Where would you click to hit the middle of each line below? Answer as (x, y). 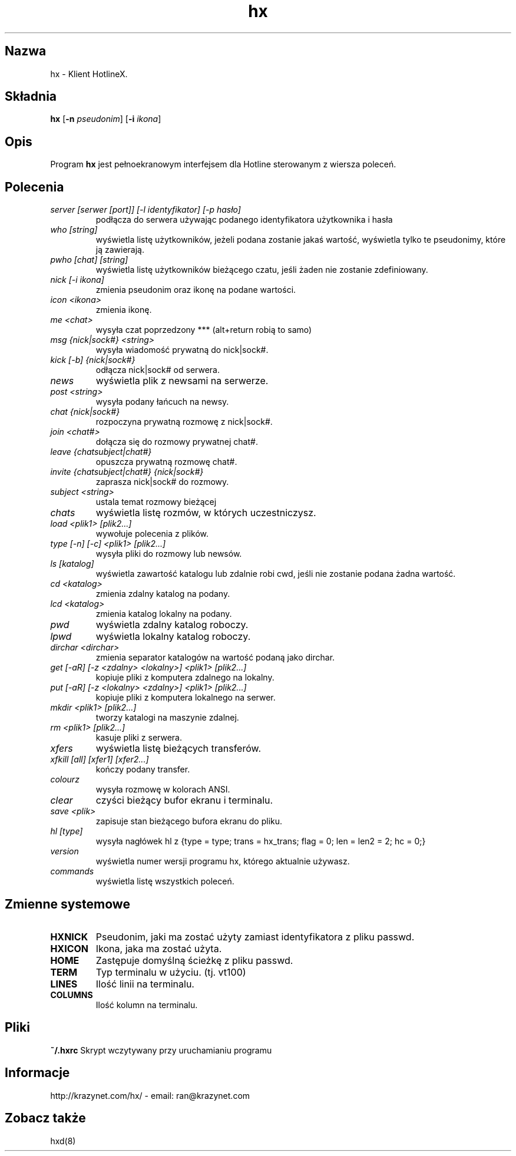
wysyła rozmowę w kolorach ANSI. (163, 790)
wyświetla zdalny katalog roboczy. (172, 625)
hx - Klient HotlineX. (89, 74)
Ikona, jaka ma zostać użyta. (159, 948)
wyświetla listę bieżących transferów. (178, 749)
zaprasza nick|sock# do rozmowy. (162, 482)
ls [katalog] (72, 564)
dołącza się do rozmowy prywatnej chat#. (177, 442)
